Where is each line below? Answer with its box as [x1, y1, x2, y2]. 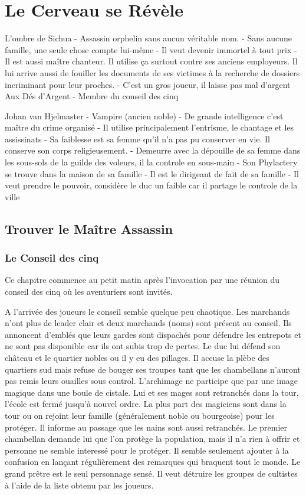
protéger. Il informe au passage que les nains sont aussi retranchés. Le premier [5, 421, 287, 433]
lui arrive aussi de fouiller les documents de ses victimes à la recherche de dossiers [5, 66, 300, 79]
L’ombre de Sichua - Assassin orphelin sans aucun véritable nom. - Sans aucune [5, 32, 292, 44]
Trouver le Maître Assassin [5, 219, 173, 237]
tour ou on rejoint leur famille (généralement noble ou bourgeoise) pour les [5, 409, 275, 421]
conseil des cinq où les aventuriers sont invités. [5, 285, 173, 298]
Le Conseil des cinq [5, 250, 99, 265]
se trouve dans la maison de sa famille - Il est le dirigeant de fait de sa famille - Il [5, 167, 300, 180]
